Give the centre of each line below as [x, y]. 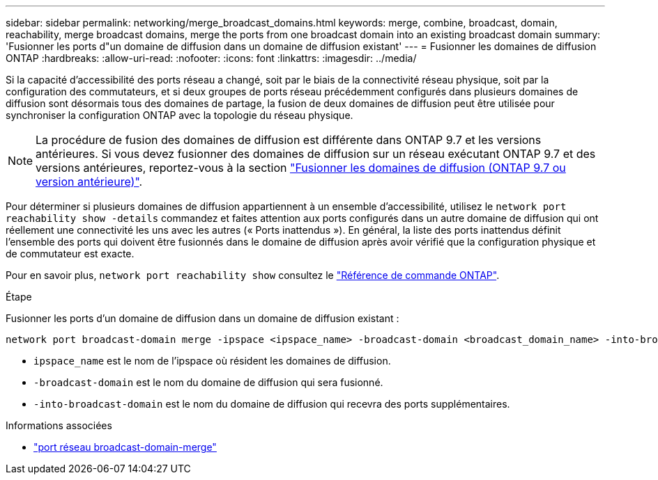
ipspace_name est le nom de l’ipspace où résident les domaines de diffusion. [212, 361]
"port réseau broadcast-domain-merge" [125, 447]
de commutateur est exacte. [70, 254]
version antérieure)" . [89, 182]
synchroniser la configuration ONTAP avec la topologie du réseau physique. [179, 115]
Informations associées [59, 425]
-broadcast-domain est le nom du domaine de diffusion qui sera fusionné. [208, 382]
